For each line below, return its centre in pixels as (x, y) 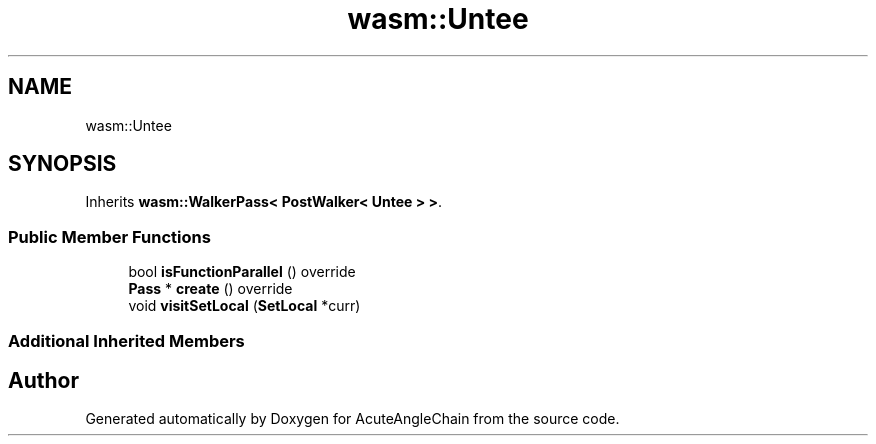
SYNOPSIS (62, 164)
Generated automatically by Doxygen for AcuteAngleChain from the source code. (352, 419)
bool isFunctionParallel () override (242, 272)
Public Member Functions (109, 236)
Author (43, 380)
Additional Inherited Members (126, 340)
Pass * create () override (210, 289)
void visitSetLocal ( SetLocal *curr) (244, 306)
